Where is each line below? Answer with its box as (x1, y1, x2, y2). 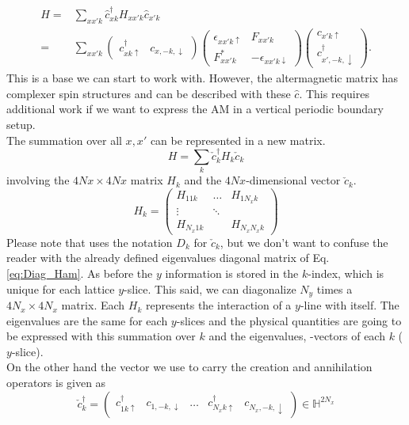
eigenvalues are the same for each (6, 312, 168, 328)
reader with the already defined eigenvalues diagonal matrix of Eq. (6, 249, 330, 266)
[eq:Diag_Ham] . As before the (6, 265, 153, 281)
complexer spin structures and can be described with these (6, 85, 291, 101)
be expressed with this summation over (6, 328, 196, 344)
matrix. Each (61, 297, 125, 313)
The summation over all (6, 131, 122, 148)
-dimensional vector (246, 172, 341, 188)
